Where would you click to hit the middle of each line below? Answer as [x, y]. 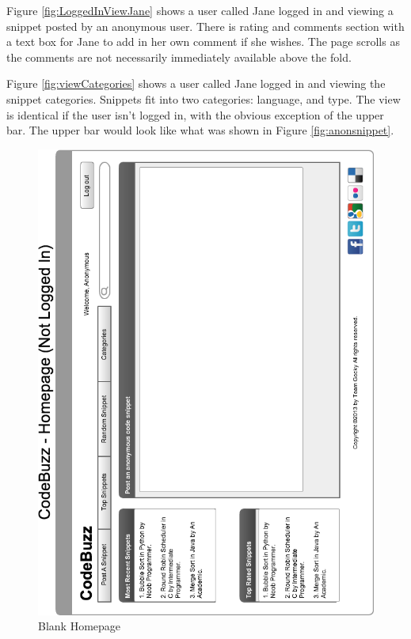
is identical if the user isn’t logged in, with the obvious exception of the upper [195, 114]
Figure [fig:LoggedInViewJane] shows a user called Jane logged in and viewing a [200, 10]
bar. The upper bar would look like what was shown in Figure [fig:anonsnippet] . [200, 130]
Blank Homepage [80, 626]
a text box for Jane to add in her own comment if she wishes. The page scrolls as [203, 42]
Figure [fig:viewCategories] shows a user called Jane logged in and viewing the [196, 83]
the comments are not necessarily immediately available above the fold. [179, 57]
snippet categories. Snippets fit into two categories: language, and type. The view [204, 98]
